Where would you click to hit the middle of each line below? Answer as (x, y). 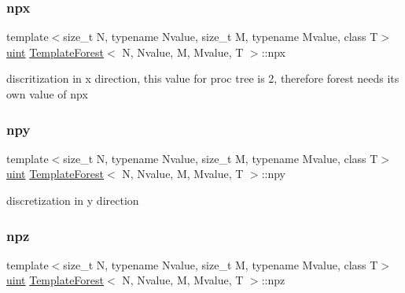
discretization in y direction (73, 200)
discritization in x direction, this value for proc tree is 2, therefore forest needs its (203, 78)
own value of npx (47, 94)
